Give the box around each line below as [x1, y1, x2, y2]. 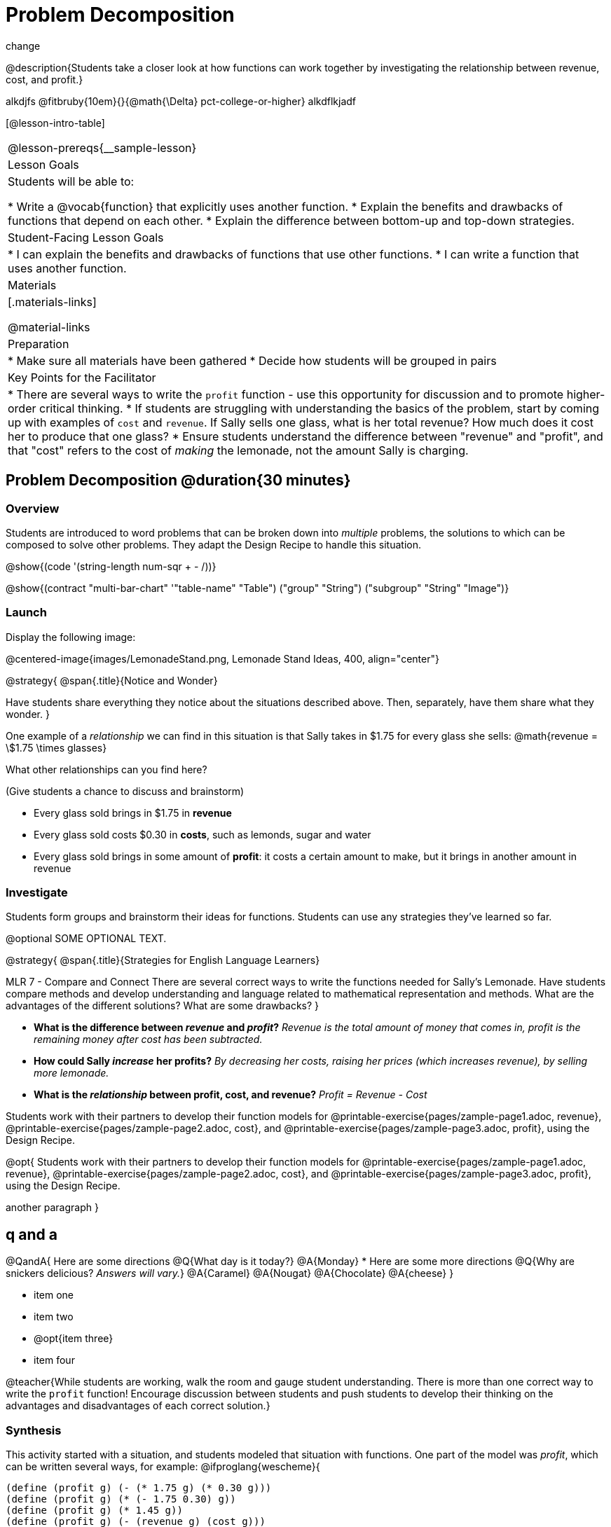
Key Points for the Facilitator [8, 370, 156, 385]
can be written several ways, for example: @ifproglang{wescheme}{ [6, 1460, 320, 1473]
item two [34, 1311, 74, 1323]
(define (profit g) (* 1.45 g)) [6, 1505, 183, 1516]
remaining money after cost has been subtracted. [34, 1033, 263, 1046]
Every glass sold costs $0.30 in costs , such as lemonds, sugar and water [34, 828, 371, 841]
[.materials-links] [8, 294, 97, 309]
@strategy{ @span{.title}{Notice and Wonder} [6, 674, 218, 686]
